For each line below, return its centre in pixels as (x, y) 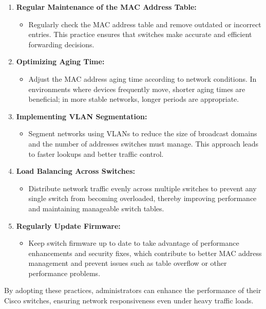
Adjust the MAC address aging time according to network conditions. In (142, 78)
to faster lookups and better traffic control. (96, 153)
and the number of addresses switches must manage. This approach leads (144, 143)
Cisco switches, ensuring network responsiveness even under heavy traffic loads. (129, 301)
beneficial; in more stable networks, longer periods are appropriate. (134, 99)
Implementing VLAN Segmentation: (82, 116)
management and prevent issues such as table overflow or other (128, 263)
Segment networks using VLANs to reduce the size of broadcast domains (143, 133)
